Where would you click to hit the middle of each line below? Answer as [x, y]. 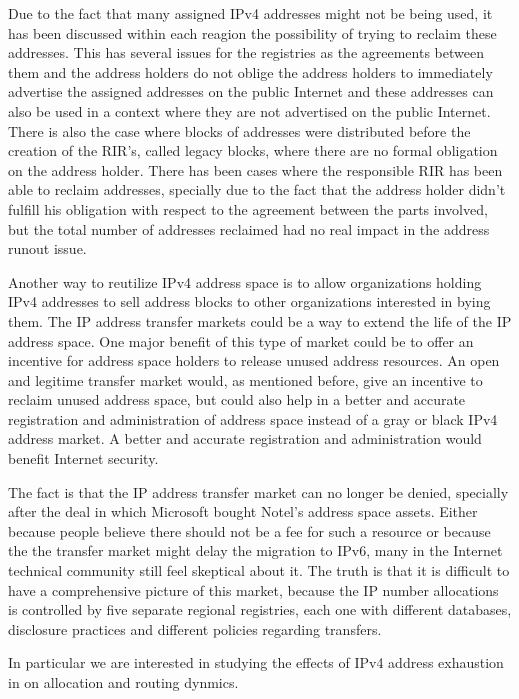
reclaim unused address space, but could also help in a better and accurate [237, 399]
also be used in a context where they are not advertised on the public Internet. [249, 110]
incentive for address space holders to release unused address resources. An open [254, 360]
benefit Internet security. [83, 458]
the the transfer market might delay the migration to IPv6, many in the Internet [255, 550]
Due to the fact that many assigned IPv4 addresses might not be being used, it [250, 13]
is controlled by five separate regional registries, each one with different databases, [260, 609]
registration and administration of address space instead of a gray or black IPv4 [253, 418]
